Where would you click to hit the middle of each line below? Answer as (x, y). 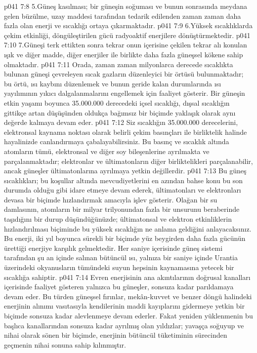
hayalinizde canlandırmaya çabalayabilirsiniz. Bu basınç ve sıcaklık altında (117, 141)
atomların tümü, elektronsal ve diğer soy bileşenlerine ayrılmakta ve (107, 151)
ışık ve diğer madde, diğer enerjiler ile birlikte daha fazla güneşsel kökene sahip (124, 54)
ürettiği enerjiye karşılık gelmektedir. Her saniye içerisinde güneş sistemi (113, 248)
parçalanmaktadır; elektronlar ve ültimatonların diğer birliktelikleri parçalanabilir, (128, 161)
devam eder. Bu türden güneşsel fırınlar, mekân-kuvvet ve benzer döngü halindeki (128, 296)
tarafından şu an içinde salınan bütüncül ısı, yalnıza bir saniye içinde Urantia (121, 257)
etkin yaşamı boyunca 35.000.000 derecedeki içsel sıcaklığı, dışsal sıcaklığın (117, 102)
